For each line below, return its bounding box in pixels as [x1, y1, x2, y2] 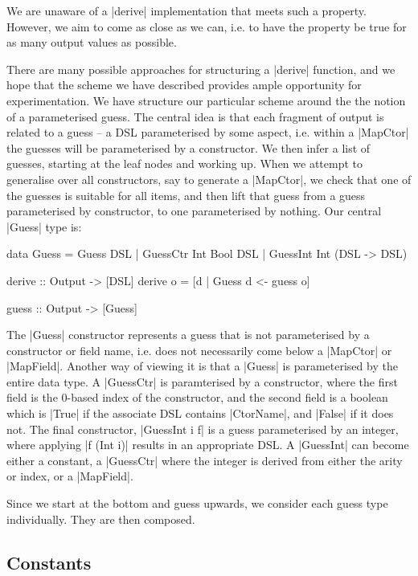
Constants [6, 549, 92, 574]
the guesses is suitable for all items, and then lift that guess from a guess [6, 186, 366, 203]
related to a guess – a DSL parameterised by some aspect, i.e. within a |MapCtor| [6, 124, 409, 141]
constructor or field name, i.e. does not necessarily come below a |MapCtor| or [6, 341, 392, 358]
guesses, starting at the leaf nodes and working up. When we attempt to [6, 155, 363, 172]
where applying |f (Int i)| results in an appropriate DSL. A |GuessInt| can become [6, 436, 409, 453]
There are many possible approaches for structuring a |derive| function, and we [6, 60, 395, 77]
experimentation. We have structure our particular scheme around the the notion [6, 92, 406, 108]
